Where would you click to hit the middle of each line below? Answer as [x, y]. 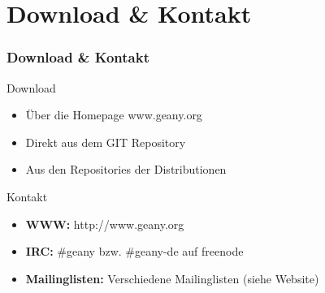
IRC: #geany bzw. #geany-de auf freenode [134, 251]
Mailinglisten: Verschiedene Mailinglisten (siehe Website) [172, 278]
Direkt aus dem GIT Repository [106, 142]
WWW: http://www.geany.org [105, 224]
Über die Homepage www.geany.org [114, 115]
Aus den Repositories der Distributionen [126, 169]
